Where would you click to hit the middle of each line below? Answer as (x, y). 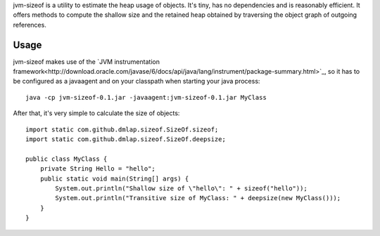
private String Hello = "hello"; (98, 169)
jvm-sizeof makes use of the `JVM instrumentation (86, 61)
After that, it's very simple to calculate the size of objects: (96, 113)
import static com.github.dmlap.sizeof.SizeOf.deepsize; (126, 139)
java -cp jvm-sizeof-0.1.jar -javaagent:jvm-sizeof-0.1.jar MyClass (146, 97)
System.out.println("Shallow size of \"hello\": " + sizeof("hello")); (181, 188)
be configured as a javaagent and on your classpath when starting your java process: (137, 81)
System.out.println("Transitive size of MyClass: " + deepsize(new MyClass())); (198, 198)
